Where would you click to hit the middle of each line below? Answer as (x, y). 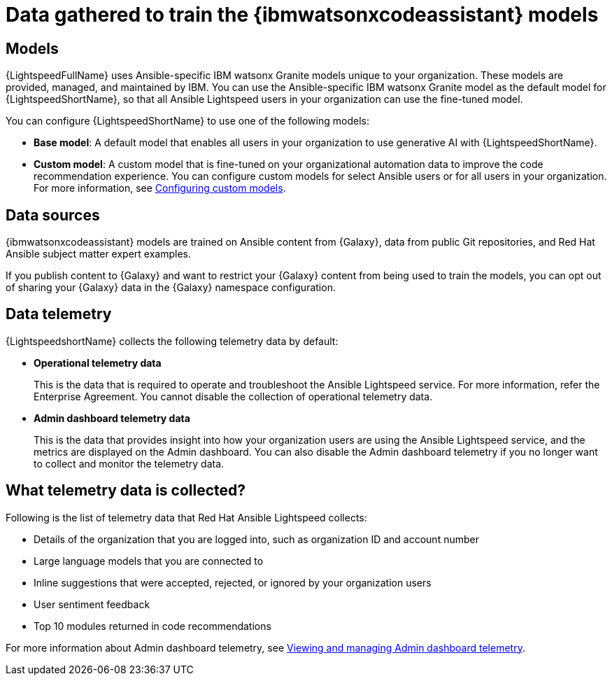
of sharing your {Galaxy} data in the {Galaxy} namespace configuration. (171, 288)
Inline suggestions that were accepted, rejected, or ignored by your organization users (233, 582)
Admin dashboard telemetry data (112, 418)
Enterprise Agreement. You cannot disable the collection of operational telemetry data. (233, 396)
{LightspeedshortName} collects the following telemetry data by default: (172, 341)
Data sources (53, 215)
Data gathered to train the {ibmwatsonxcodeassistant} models (302, 15)
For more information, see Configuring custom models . (160, 188)
